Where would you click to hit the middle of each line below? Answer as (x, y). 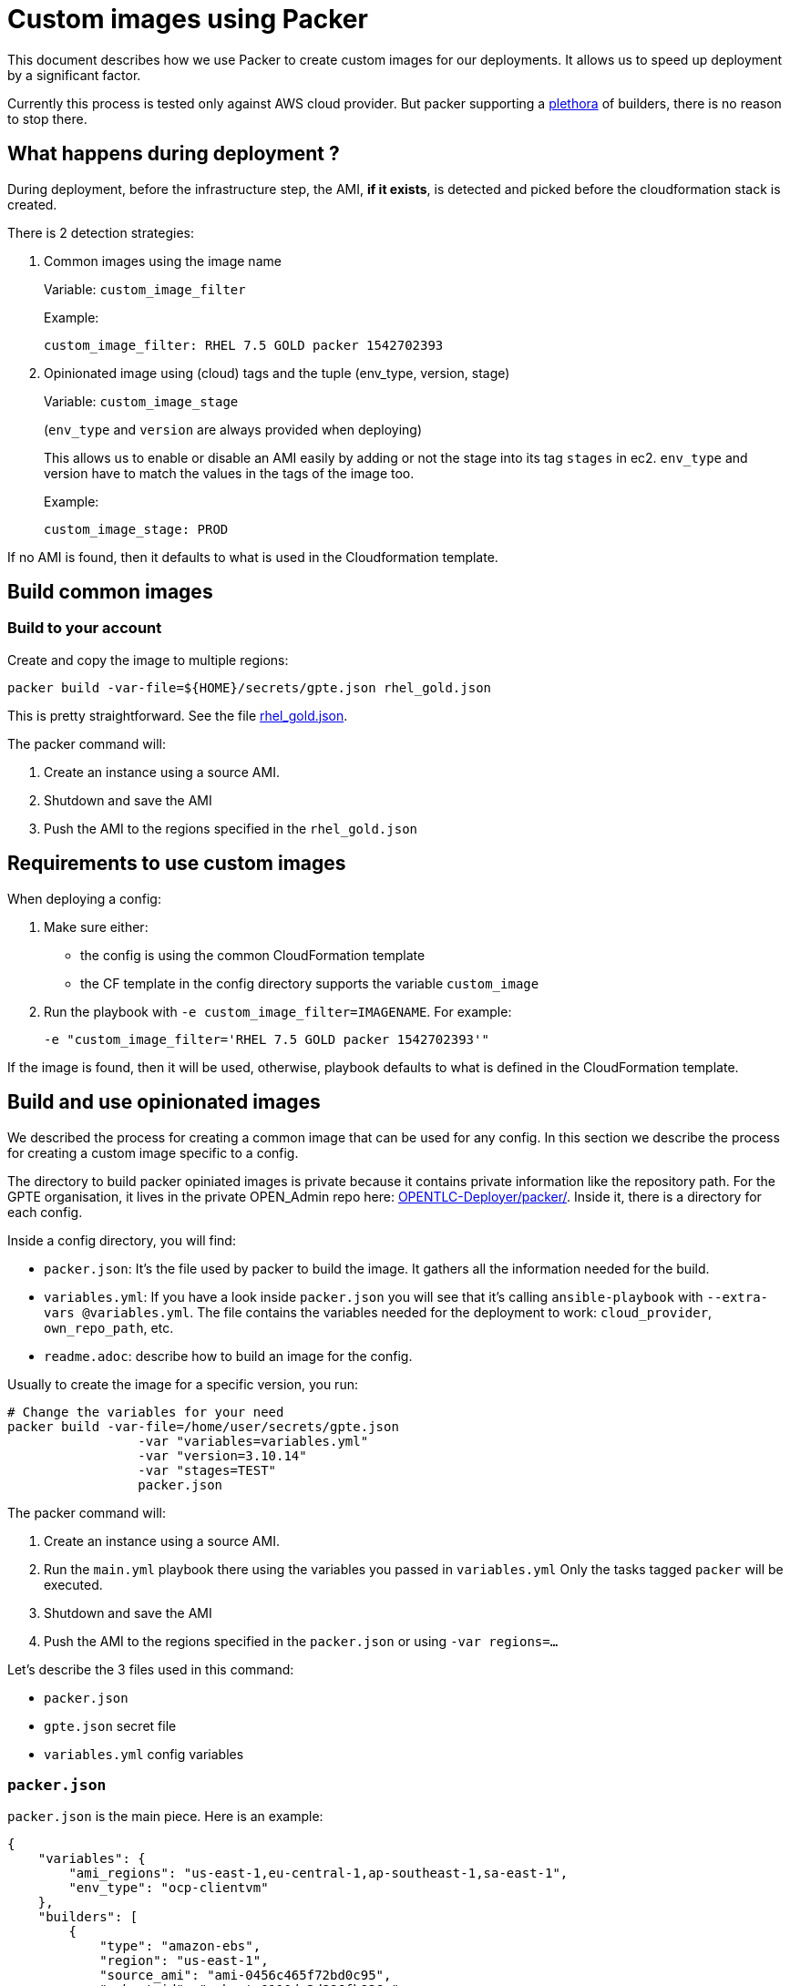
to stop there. (47, 118)
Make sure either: (96, 926)
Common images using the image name (163, 261)
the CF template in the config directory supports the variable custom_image (310, 983)
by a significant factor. (74, 75)
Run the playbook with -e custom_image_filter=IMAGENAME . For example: (278, 1011)
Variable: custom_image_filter (145, 289)
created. (32, 204)
